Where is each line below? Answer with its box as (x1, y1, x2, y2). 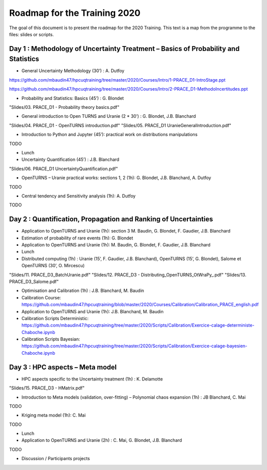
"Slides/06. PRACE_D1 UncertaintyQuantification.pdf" (9, 166, 118, 172)
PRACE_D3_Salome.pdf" (9, 279, 59, 284)
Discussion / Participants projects (21, 456, 90, 462)
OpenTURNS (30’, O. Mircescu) (21, 263, 85, 269)
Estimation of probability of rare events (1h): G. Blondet (21, 235, 133, 241)
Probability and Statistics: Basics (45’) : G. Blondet (21, 95, 124, 101)
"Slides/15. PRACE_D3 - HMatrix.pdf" (9, 385, 85, 391)
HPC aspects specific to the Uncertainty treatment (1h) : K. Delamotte (21, 376, 163, 382)
